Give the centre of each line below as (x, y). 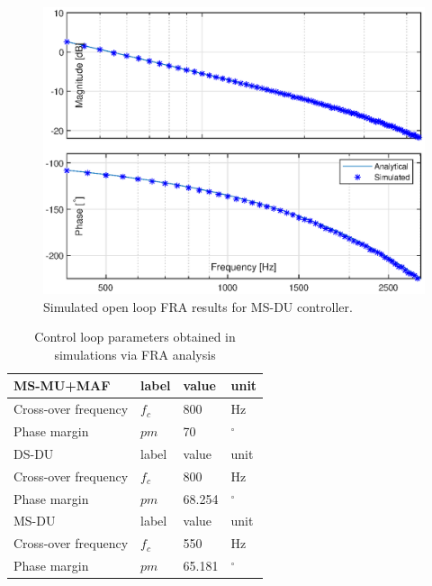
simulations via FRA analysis (135, 354)
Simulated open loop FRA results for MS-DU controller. (198, 306)
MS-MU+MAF (62, 385)
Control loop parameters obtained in (135, 337)
